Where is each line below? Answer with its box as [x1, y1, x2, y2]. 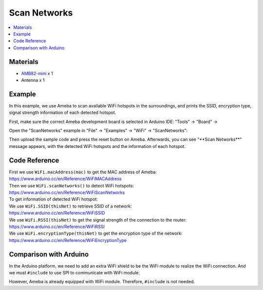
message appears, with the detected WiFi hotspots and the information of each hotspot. [9, 143, 186, 149]
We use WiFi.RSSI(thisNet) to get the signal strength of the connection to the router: [9, 217, 187, 223]
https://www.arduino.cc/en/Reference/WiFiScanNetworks [9, 189, 125, 195]
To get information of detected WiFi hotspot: [9, 196, 98, 202]
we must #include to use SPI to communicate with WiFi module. [9, 269, 140, 275]
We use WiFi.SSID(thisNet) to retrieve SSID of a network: [9, 203, 132, 209]
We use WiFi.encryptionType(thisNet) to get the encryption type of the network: [9, 230, 183, 236]
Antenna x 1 [21, 77, 45, 83]
